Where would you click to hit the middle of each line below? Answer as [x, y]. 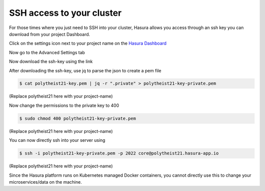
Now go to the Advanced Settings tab [47, 52]
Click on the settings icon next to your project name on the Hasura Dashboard [88, 43]
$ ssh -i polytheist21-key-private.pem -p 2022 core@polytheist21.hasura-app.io [119, 153]
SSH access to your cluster [66, 13]
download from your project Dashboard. [50, 34]
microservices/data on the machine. [45, 182]
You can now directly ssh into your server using [57, 140]
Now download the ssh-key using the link [51, 62]
